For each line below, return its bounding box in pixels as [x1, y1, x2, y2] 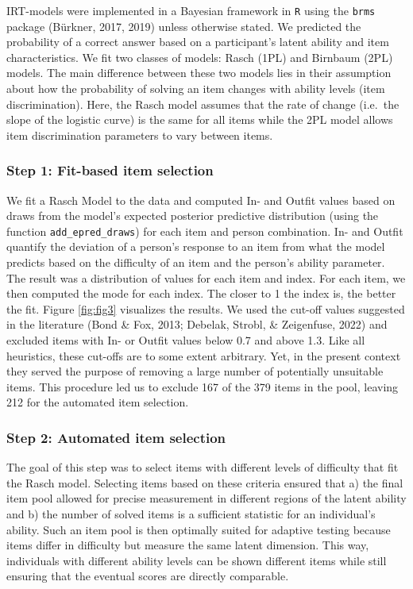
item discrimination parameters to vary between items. [6, 126, 273, 143]
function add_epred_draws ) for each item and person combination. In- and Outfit [6, 222, 403, 239]
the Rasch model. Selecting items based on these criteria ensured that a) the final [6, 474, 403, 491]
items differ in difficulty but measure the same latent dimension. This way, [6, 537, 369, 553]
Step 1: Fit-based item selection [6, 160, 214, 180]
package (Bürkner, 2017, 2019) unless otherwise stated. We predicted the [6, 17, 361, 34]
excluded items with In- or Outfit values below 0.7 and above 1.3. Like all [6, 332, 365, 348]
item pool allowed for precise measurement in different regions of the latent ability [6, 490, 407, 506]
